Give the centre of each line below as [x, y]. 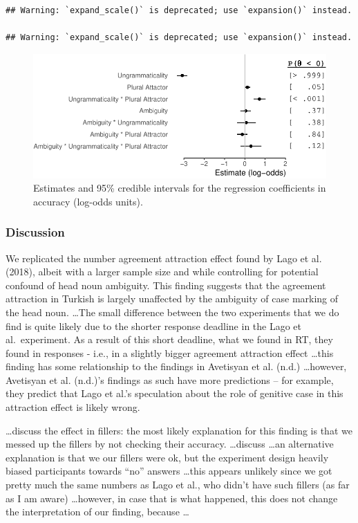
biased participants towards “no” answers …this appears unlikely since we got [169, 471]
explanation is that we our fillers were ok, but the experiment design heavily [167, 457]
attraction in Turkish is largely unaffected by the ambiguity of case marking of [172, 299]
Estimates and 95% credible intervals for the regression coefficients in [180, 188]
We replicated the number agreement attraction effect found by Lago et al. [164, 258]
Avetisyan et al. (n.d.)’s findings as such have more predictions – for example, [170, 379]
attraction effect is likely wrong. [73, 407]
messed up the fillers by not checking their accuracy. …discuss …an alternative [170, 444]
